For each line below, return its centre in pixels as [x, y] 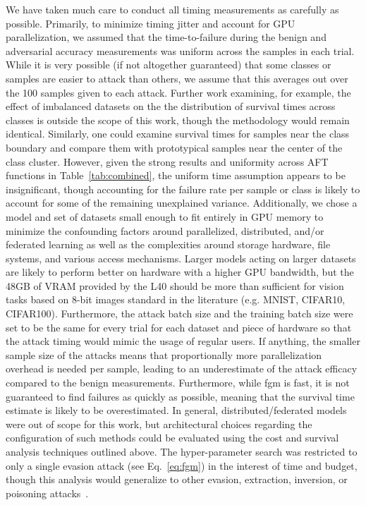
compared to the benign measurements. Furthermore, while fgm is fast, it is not [178, 383]
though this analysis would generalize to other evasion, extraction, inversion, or [177, 479]
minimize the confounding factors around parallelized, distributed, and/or [165, 230]
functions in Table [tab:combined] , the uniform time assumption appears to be [176, 175]
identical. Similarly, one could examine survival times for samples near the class [178, 134]
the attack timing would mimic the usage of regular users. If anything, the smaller [183, 341]
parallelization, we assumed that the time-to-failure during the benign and [166, 37]
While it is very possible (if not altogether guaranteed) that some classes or [169, 65]
